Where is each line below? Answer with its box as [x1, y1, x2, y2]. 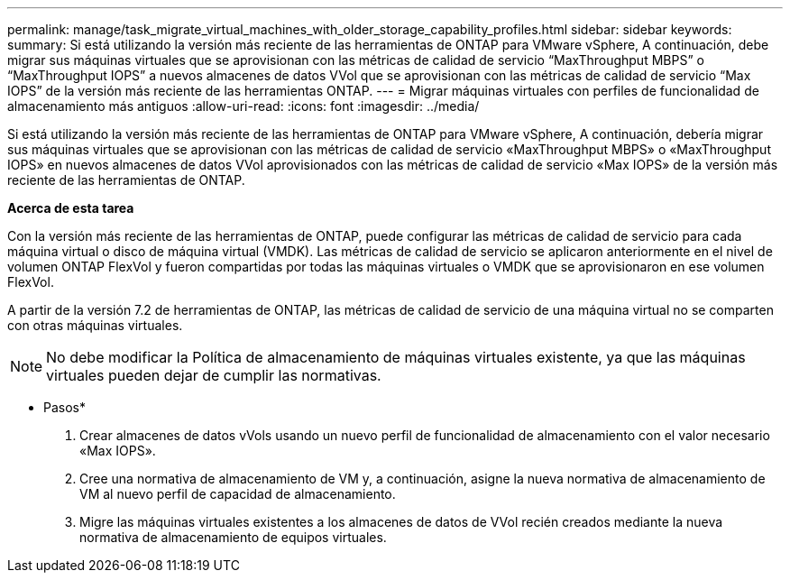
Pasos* [43, 400, 86, 415]
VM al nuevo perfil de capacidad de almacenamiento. [79, 486, 396, 502]
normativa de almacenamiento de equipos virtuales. [79, 529, 387, 545]
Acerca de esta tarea [7, 200, 134, 216]
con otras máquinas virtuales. [7, 318, 183, 333]
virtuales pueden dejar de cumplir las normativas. [46, 366, 381, 384]
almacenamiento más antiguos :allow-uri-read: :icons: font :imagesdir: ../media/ [7, 98, 480, 114]
